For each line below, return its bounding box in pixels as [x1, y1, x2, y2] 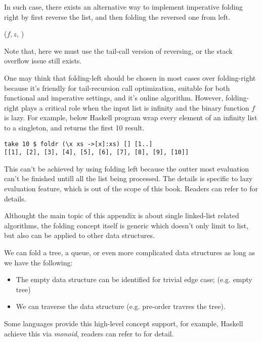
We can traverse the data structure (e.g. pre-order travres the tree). [16, 301, 226, 312]
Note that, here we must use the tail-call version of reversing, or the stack [4, 45, 233, 56]
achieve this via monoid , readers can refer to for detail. [4, 328, 174, 338]
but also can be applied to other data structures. [4, 230, 155, 241]
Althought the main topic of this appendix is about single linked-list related [4, 210, 239, 221]
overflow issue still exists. [4, 55, 82, 66]
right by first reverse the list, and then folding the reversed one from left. [4, 11, 231, 22]
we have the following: [4, 257, 73, 267]
